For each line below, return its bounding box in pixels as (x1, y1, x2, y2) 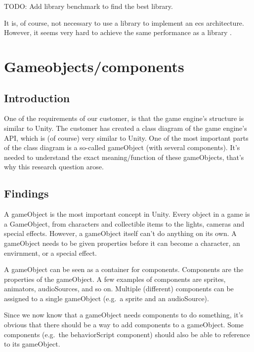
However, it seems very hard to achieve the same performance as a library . (4, 27, 232, 38)
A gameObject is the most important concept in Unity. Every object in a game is (4, 209, 250, 219)
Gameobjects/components (4, 56, 184, 76)
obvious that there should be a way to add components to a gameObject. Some (4, 319, 244, 330)
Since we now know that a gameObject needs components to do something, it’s (4, 310, 244, 320)
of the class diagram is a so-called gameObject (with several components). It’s (4, 142, 240, 153)
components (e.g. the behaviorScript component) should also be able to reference (4, 329, 250, 339)
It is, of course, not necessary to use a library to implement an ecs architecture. (4, 17, 244, 28)
